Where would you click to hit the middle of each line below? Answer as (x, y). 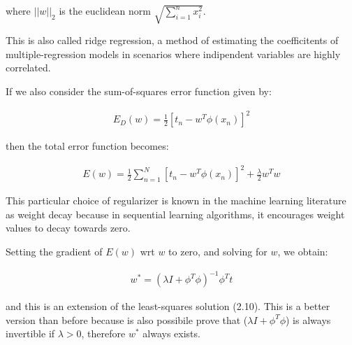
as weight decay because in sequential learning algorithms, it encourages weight (175, 214)
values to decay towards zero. (68, 228)
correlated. (28, 68)
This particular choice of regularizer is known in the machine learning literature (176, 200)
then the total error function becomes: (87, 146)
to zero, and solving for (218, 252)
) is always (308, 319)
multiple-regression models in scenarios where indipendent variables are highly (173, 54)
